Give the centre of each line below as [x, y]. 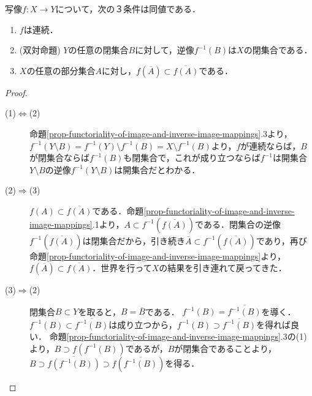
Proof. [16, 92]
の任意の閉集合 [98, 50]
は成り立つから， [143, 324]
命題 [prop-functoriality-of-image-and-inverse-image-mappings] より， [158, 256]
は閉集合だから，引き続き [134, 240]
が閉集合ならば [59, 158]
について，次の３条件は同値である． [128, 9]
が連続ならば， [271, 145]
